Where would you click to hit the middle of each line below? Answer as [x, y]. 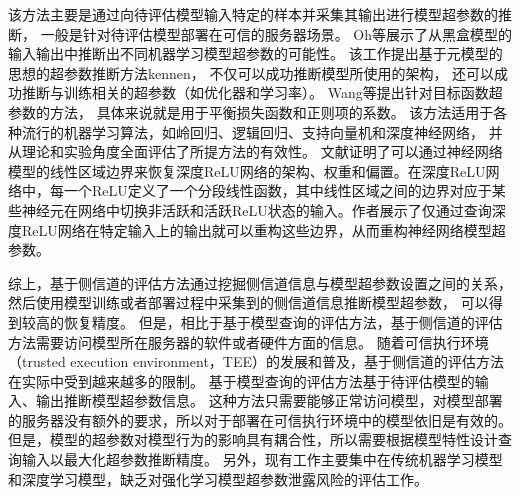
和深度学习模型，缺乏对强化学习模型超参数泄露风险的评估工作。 [218, 478]
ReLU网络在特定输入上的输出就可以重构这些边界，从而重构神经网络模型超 [263, 229]
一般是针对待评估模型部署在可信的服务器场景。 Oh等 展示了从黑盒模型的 [276, 33]
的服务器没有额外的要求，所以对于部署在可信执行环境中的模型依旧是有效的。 [260, 419]
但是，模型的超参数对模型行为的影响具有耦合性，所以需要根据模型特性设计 [253, 439]
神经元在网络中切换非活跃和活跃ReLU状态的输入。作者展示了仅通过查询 [256, 209]
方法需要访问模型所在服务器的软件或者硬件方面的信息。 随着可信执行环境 [248, 341]
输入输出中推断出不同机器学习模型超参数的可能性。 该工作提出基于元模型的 [255, 53]
